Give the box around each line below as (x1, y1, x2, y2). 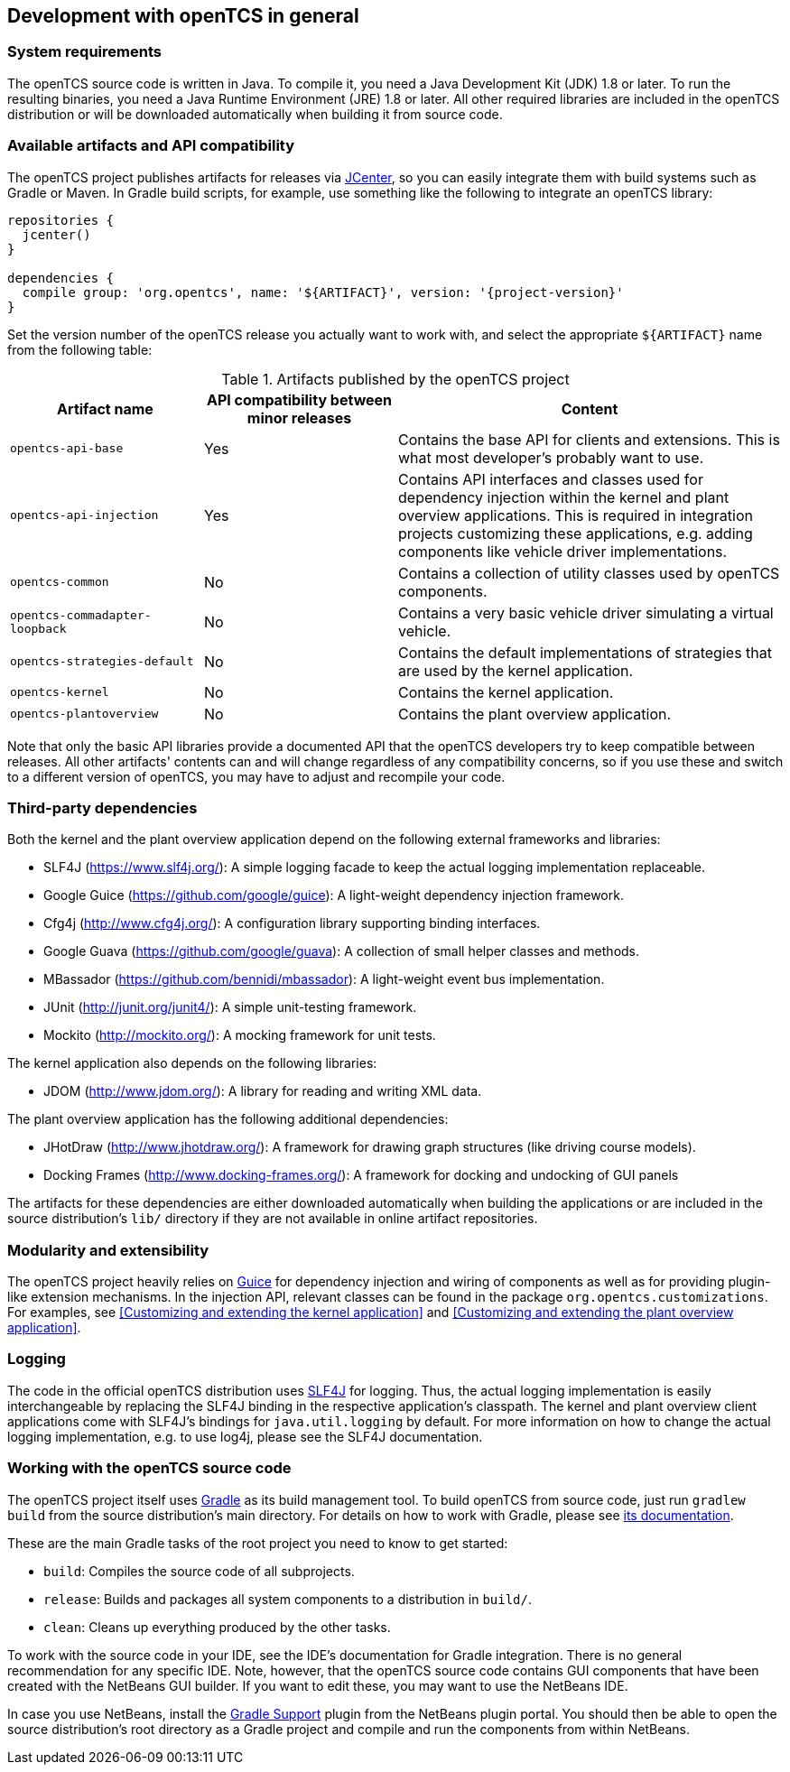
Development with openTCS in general (7, 5, 359, 27)
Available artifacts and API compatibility (7, 136, 295, 155)
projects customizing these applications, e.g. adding (398, 524, 753, 543)
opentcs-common (10, 575, 109, 589)
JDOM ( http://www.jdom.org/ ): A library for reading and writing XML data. (43, 1083, 482, 1099)
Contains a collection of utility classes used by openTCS (398, 563, 780, 582)
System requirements (7, 42, 162, 61)
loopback (10, 621, 67, 636)
